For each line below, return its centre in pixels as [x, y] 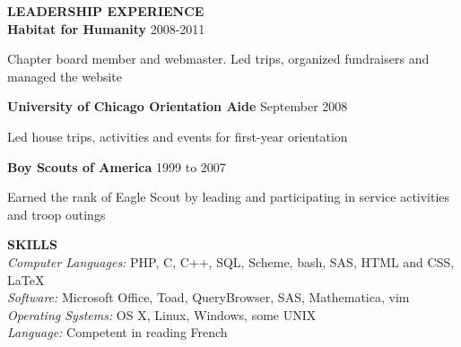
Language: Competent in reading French [117, 332]
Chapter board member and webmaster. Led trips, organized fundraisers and [218, 59]
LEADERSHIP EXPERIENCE [106, 11]
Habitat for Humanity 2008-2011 [106, 28]
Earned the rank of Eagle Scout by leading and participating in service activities [229, 197]
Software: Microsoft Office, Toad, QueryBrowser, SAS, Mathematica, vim [209, 297]
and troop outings [57, 214]
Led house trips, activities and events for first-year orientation [178, 136]
